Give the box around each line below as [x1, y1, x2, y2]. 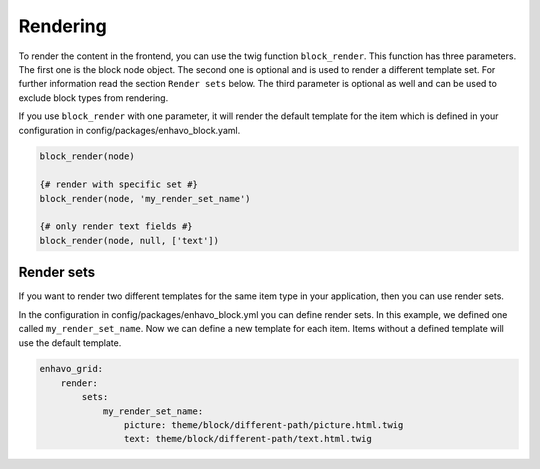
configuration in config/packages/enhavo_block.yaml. [18, 124, 241, 136]
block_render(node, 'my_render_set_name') [39, 193, 251, 204]
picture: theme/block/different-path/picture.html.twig [123, 420, 404, 431]
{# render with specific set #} [39, 179, 199, 190]
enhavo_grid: [39, 363, 104, 375]
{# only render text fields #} [39, 221, 194, 232]
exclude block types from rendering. [18, 91, 169, 104]
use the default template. [18, 336, 122, 349]
